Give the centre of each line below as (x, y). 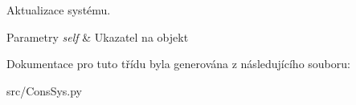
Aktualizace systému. (59, 10)
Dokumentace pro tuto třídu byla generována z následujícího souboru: (178, 64)
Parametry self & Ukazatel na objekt (98, 36)
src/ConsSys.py (44, 90)
